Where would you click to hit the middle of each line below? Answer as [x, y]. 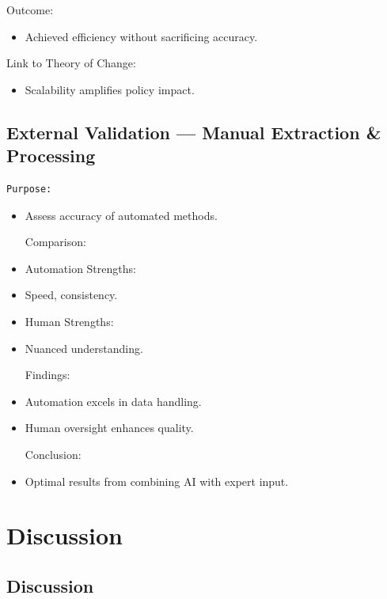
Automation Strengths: [80, 268]
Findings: [47, 375]
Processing [51, 155]
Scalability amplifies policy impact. [110, 89]
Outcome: [30, 9]
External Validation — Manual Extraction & [194, 132]
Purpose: [29, 189]
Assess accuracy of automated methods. [121, 215]
